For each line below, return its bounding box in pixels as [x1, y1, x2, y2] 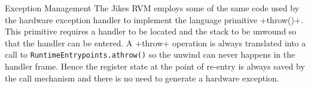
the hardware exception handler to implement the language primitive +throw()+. [5, 13, 303, 26]
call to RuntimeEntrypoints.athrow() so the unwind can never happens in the [5, 48, 295, 61]
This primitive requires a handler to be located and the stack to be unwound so [5, 25, 297, 37]
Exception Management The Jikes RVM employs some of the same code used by [5, 2, 300, 14]
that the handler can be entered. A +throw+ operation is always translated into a [5, 36, 306, 49]
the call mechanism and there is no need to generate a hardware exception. [5, 71, 279, 84]
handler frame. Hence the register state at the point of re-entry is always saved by [5, 60, 305, 73]
